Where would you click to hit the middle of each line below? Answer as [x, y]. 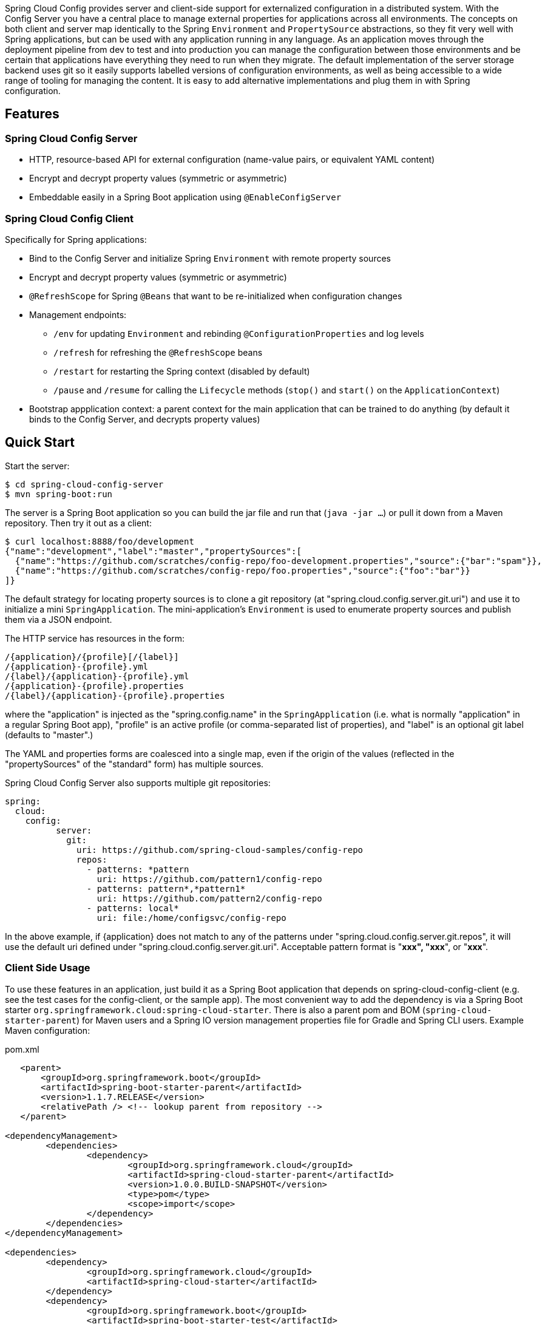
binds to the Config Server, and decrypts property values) [145, 419]
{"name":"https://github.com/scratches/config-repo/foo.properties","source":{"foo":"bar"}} [243, 570]
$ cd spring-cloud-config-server [84, 484]
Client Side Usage [48, 968]
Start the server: [37, 466]
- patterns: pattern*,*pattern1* [166, 888]
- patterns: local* [133, 908]
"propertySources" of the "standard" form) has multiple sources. [134, 764]
